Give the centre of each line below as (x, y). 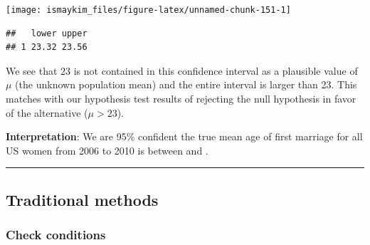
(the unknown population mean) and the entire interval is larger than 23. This (186, 84)
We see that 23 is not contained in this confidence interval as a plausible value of (182, 70)
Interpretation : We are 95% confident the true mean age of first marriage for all (184, 136)
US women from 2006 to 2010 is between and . (107, 150)
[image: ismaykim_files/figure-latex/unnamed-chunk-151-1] (148, 10)
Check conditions (56, 235)
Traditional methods (82, 199)
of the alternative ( (47, 112)
